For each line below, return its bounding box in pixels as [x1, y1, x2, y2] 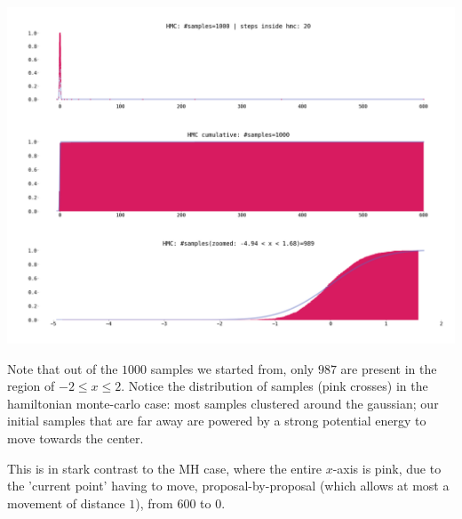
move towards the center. [7, 428, 144, 447]
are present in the [340, 359, 437, 377]
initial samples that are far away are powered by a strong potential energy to [7, 411, 426, 430]
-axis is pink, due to [332, 458, 442, 477]
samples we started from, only [150, 359, 315, 377]
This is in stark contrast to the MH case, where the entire [7, 458, 322, 477]
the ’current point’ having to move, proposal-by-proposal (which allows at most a [7, 476, 450, 495]
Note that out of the [7, 359, 118, 377]
